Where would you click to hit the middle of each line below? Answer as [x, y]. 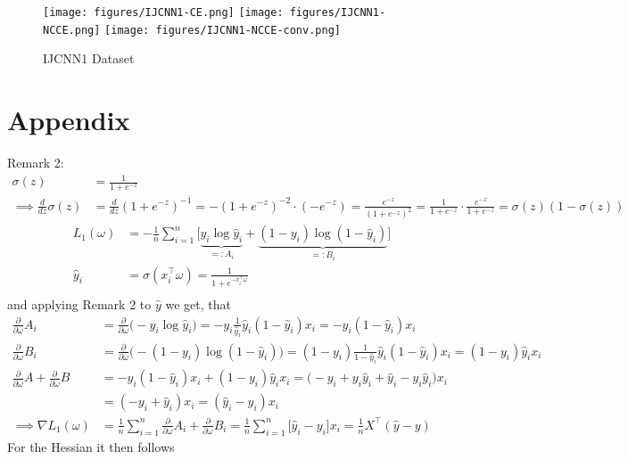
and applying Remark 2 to [79, 304]
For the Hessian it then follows [91, 446]
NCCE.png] [72, 30]
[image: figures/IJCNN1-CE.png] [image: [163, 12]
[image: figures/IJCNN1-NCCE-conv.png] [223, 30]
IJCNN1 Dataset [89, 58]
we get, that [198, 304]
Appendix [69, 120]
